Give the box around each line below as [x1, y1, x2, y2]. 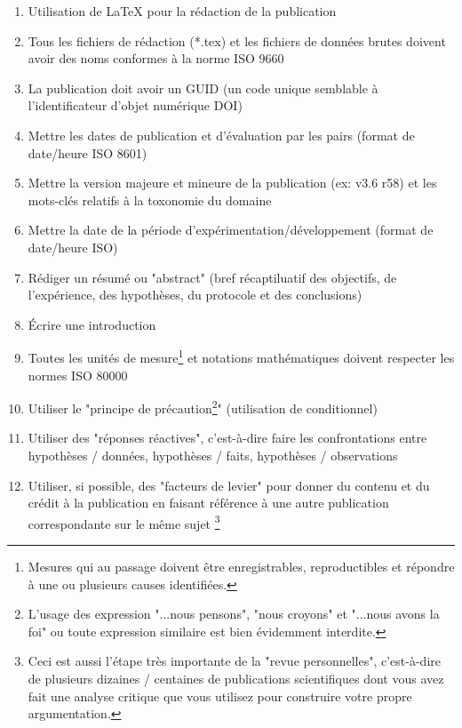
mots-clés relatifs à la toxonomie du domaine [28, 190, 272, 209]
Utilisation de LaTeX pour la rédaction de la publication [28, 2, 337, 20]
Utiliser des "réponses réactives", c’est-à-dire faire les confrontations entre [28, 428, 427, 447]
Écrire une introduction [28, 315, 156, 333]
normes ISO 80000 [28, 365, 128, 384]
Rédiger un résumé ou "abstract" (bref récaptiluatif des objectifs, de [28, 268, 397, 286]
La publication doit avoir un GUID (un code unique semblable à [28, 78, 378, 97]
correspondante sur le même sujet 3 [28, 511, 220, 532]
